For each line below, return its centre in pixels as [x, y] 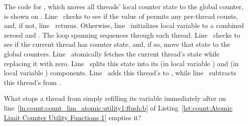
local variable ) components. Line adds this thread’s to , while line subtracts [120, 73]
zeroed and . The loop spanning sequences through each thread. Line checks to [122, 35]
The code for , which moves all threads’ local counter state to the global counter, [124, 6]
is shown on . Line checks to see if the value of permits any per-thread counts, [121, 16]
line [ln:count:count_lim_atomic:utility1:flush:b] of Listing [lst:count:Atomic [118, 107]
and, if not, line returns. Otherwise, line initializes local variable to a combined [124, 25]
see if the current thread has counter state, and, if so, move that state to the [117, 44]
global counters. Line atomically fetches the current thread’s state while [112, 53]
